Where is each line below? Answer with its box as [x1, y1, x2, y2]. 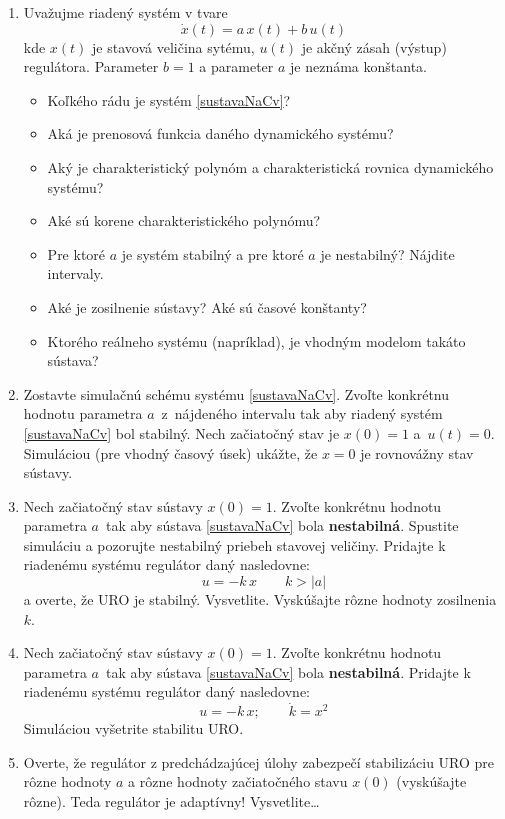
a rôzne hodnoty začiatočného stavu [128, 771, 348, 792]
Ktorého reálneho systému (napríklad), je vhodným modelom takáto [47, 330, 466, 351]
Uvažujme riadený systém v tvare [23, 2, 228, 22]
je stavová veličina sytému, [92, 36, 255, 57]
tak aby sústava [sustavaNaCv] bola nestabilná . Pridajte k [105, 661, 471, 682]
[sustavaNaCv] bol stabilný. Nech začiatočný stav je [23, 422, 340, 443]
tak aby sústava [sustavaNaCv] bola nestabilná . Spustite [105, 515, 459, 536]
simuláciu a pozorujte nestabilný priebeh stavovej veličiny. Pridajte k [23, 534, 446, 555]
